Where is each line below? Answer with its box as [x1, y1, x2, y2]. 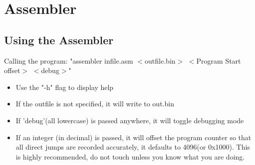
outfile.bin [145, 55, 176, 66]
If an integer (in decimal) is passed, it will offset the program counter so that [15, 132, 252, 142]
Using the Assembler [4, 32, 114, 47]
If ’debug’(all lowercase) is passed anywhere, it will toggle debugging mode [15, 115, 244, 125]
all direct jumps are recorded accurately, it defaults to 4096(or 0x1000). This [15, 142, 250, 152]
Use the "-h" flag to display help [15, 82, 114, 92]
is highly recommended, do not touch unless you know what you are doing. [15, 151, 245, 162]
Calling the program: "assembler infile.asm [4, 55, 133, 66]
